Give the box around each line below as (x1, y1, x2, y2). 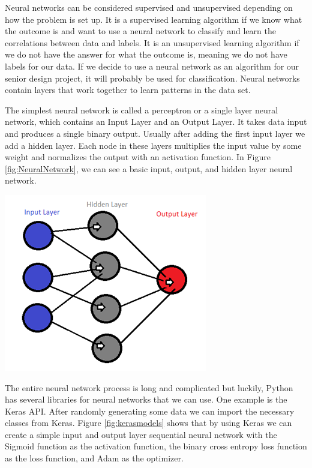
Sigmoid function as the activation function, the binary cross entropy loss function (5, 440, 307, 452)
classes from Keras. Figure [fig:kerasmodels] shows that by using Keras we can (5, 416, 292, 429)
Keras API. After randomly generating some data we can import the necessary (5, 404, 295, 417)
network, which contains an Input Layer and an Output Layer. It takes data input (5, 115, 307, 128)
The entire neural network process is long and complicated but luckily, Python (5, 381, 293, 394)
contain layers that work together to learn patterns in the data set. (5, 83, 251, 96)
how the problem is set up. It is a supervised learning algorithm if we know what (5, 13, 302, 25)
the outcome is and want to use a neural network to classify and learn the (5, 25, 276, 37)
